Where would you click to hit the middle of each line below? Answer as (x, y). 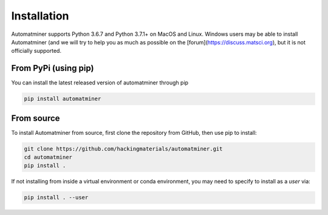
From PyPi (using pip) (53, 68)
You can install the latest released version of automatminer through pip (100, 83)
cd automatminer (48, 157)
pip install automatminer (63, 99)
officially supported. (36, 51)
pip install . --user (56, 198)
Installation (40, 16)
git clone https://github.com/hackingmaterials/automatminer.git (123, 148)
